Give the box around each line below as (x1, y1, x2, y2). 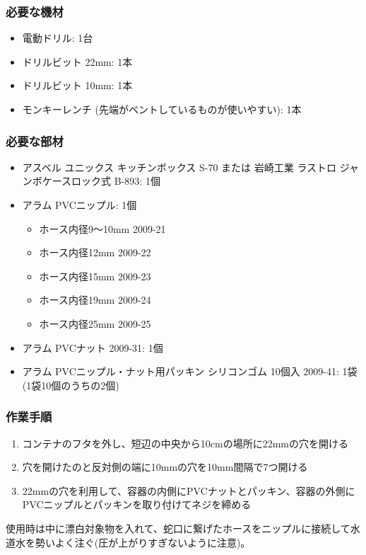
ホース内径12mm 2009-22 (39, 245, 151, 260)
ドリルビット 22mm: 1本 (22, 54, 133, 69)
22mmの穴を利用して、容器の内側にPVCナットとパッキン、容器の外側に (22, 483, 355, 498)
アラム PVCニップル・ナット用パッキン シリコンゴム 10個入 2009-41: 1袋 (22, 364, 358, 379)
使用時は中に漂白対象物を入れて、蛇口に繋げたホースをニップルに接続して (6, 520, 350, 535)
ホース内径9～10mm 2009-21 (39, 221, 166, 236)
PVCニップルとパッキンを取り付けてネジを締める (22, 497, 252, 512)
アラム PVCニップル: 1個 (22, 198, 137, 212)
